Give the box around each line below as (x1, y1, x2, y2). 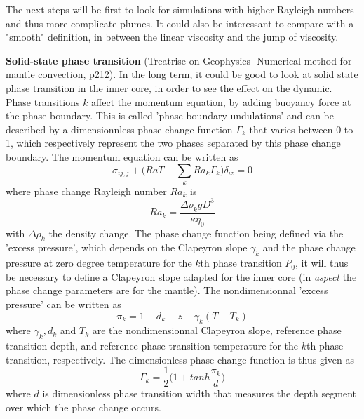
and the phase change (262, 240, 356, 255)
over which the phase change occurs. (6, 399, 161, 414)
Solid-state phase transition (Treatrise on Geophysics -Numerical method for (6, 53, 352, 67)
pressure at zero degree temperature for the (6, 255, 192, 270)
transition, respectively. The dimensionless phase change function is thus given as (6, 352, 354, 366)
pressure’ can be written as (6, 296, 121, 311)
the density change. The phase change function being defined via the (48, 225, 344, 240)
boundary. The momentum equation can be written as (6, 149, 238, 164)
